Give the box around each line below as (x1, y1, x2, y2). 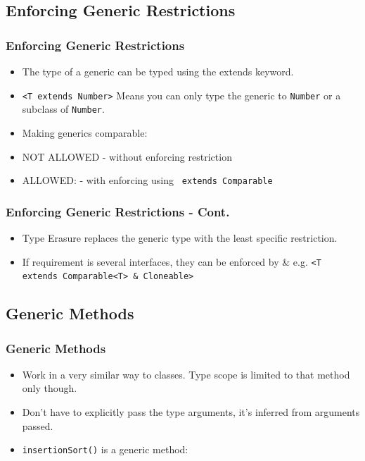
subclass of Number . (22, 102, 105, 116)
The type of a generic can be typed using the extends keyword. (22, 64, 294, 78)
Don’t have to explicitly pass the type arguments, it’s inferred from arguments (22, 405, 360, 419)
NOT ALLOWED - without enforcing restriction (22, 149, 232, 164)
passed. (22, 418, 53, 433)
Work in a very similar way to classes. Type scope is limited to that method (22, 367, 350, 381)
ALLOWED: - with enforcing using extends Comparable (22, 173, 273, 188)
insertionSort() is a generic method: (22, 442, 188, 457)
